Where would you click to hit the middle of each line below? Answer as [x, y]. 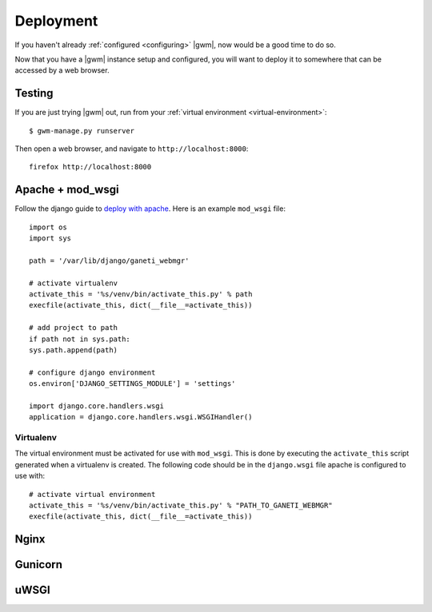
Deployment [56, 21]
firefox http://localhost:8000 [90, 167]
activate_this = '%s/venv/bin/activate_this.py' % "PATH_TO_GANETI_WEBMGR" [181, 506]
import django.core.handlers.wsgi [96, 406]
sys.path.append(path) [74, 350]
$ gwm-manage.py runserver [82, 131]
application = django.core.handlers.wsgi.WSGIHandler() [141, 417]
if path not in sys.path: [80, 339]
